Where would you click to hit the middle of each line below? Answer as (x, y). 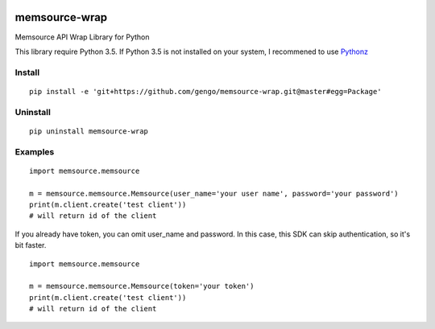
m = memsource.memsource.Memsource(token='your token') (142, 286)
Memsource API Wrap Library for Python (82, 37)
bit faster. (31, 245)
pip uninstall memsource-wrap (89, 131)
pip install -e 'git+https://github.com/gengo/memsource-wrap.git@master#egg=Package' (205, 91)
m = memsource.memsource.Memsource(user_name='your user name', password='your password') (214, 193)
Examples (35, 151)
